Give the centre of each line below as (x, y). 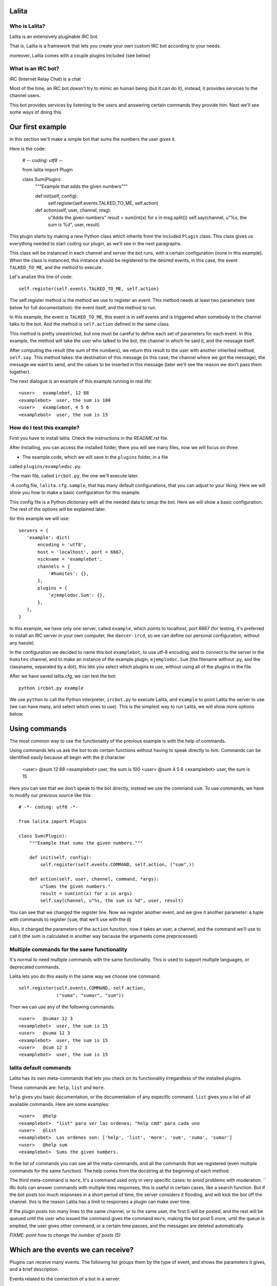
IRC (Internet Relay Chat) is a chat (45, 79)
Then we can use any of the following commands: (62, 1007)
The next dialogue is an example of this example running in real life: (81, 381)
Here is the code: (28, 149)
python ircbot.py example (51, 688)
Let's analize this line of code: (41, 277)
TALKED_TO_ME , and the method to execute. (56, 267)
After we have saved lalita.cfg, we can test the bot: (63, 676)
